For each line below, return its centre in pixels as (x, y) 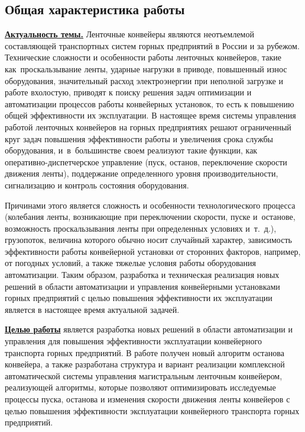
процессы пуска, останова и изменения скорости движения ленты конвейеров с (147, 399)
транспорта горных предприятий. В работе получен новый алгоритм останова (145, 352)
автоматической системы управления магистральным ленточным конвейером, (144, 375)
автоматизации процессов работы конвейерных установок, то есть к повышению (150, 103)
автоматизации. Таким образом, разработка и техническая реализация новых (142, 275)
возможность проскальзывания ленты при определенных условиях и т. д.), (141, 228)
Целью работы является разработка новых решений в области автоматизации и (149, 329)
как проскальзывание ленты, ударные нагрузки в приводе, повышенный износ (146, 68)
